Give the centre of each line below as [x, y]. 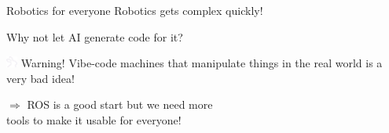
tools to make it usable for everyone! [94, 119]
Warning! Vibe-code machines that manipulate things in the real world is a [202, 63]
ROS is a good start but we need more [120, 104]
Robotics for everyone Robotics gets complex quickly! [135, 10]
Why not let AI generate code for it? [95, 36]
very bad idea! [40, 78]
